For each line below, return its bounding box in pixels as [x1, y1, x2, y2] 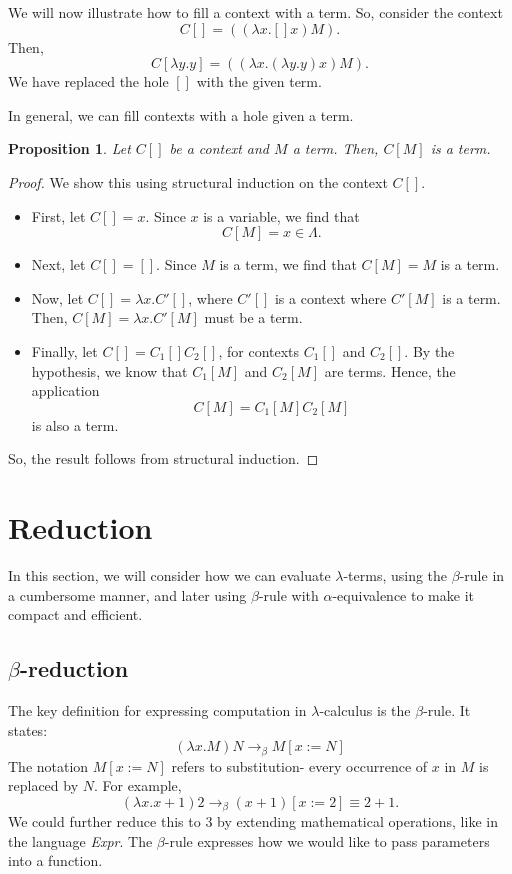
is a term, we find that [219, 254, 357, 275]
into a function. [8, 850, 103, 871]
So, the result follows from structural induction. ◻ [8, 448, 319, 469]
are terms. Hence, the [324, 360, 456, 381]
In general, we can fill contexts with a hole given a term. [8, 104, 354, 125]
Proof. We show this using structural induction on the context [8, 171, 388, 192]
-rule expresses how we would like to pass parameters [164, 830, 490, 851]
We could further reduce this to [8, 811, 201, 832]
